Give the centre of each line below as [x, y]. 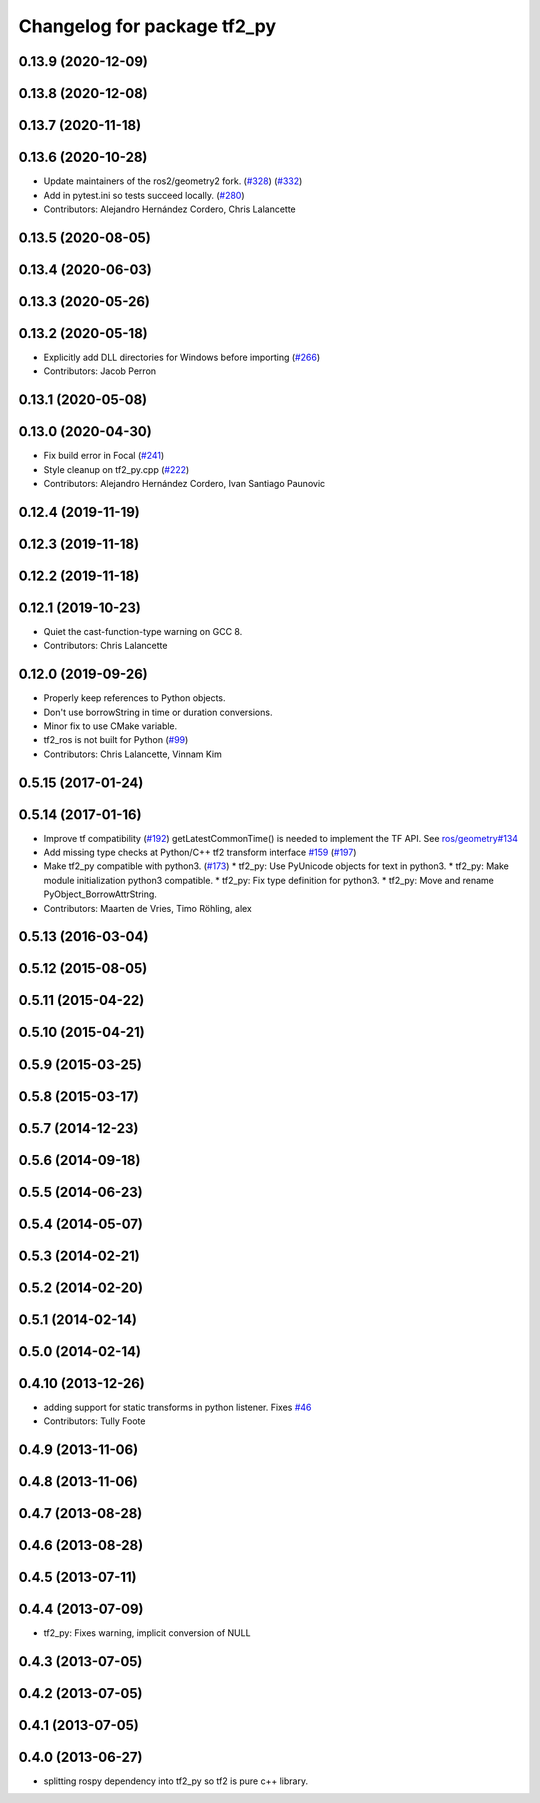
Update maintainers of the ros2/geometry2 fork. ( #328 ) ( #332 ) [173, 181]
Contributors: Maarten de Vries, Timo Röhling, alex [147, 908]
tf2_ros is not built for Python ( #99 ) [116, 740]
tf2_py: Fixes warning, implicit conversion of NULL [147, 1633]
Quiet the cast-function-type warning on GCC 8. [143, 631]
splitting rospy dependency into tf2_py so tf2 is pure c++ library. [176, 1781]
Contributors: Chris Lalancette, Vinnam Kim [132, 754]
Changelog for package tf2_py [147, 26]
